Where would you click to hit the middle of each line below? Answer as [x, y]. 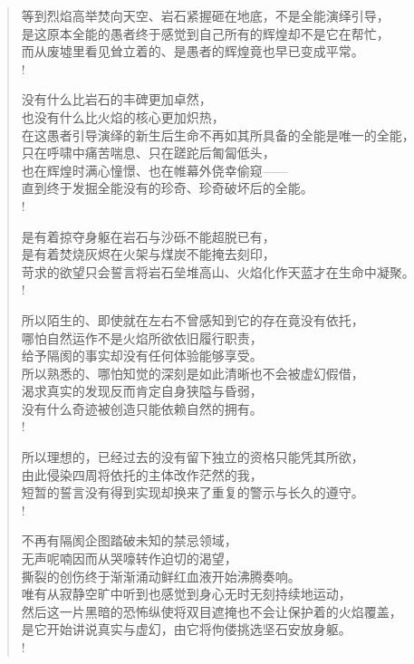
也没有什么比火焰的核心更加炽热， [123, 116]
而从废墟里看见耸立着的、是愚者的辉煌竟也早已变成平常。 [193, 51]
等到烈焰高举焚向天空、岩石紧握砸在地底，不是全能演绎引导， [205, 15]
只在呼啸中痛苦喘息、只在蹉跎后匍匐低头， [148, 153]
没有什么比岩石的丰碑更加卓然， [116, 99]
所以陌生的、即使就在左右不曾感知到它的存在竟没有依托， [193, 319]
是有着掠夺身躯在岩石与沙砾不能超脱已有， [148, 236]
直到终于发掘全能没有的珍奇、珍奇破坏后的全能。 [167, 188]
